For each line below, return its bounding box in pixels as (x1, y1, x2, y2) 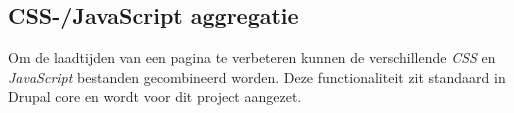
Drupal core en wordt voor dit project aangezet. (8, 86, 302, 107)
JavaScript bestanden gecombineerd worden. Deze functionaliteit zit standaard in (8, 66, 506, 87)
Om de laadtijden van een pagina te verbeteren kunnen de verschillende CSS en (8, 47, 496, 68)
